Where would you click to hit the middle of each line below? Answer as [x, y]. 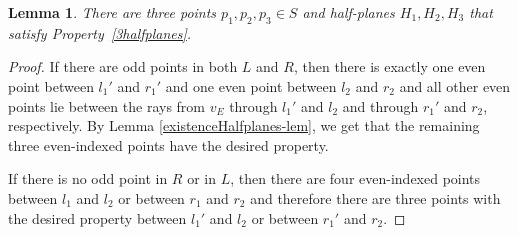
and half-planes [348, 12]
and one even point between [251, 85]
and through [380, 105]
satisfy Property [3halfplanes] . [100, 32]
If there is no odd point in [88, 178]
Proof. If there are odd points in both [123, 66]
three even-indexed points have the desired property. [168, 144]
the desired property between [97, 217]
